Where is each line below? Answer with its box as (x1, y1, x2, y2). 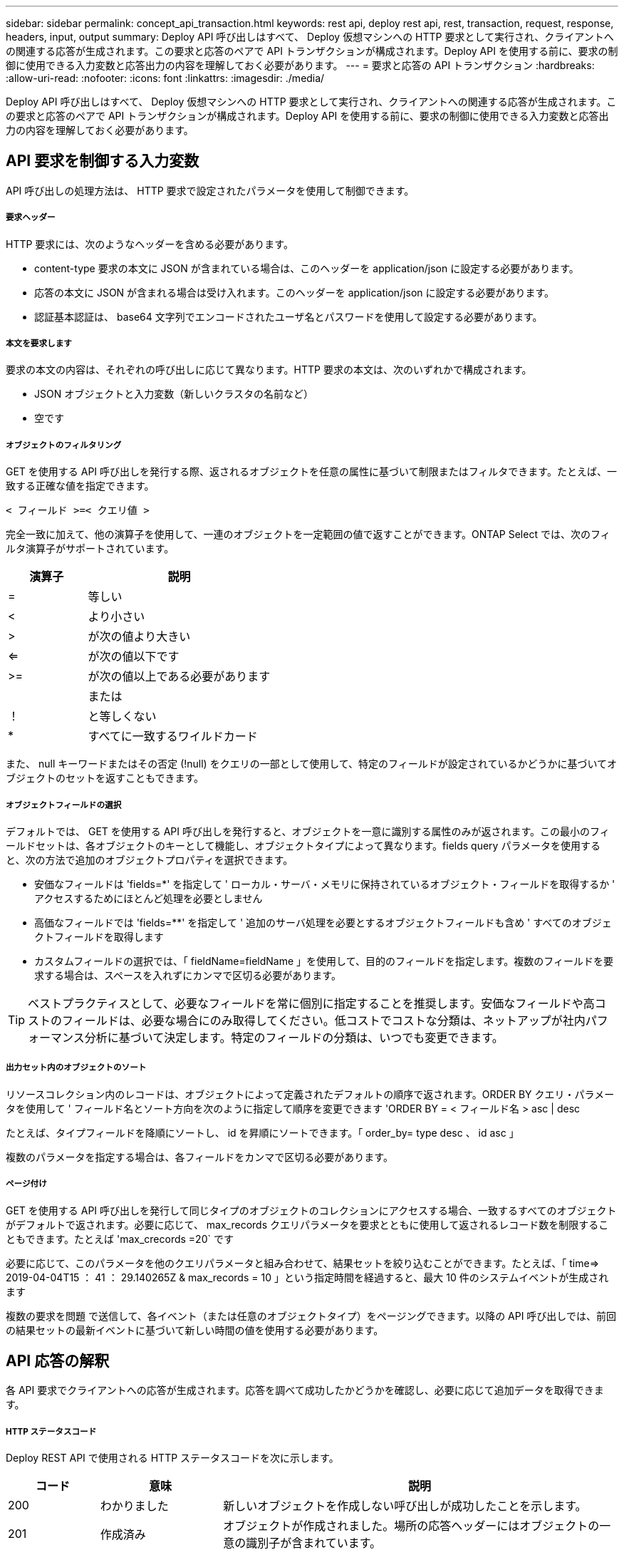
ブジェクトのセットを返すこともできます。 (6, 772, 204, 785)
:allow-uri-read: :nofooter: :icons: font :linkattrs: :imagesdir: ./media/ (6, 72, 325, 84)
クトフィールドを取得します (34, 930, 164, 943)
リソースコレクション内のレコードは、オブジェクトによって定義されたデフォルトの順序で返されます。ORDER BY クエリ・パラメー (6, 1088, 615, 1100)
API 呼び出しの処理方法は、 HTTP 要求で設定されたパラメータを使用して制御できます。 (6, 184, 415, 197)
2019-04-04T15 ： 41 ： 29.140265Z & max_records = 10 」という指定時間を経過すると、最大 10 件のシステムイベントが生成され (6, 1271, 609, 1283)
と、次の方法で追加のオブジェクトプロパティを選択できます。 (6, 853, 293, 866)
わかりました (100, 1499, 169, 1514)
